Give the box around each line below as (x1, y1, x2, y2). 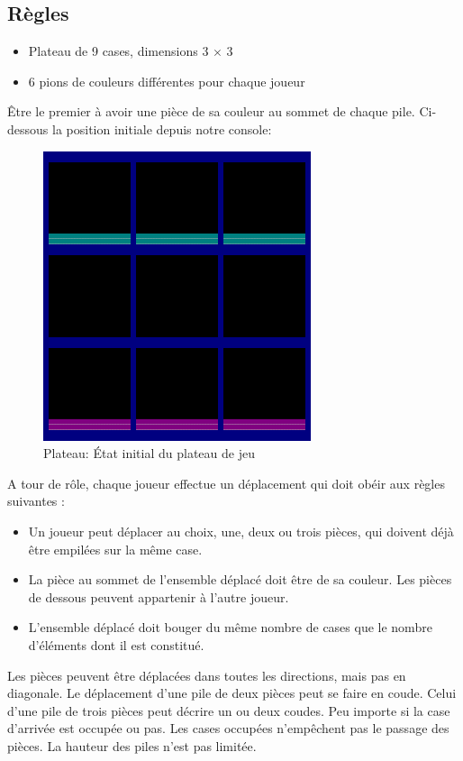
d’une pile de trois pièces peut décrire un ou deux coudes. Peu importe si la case (7, 701, 450, 720)
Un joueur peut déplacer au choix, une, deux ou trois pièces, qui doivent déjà (28, 521, 454, 540)
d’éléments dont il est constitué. (28, 635, 204, 654)
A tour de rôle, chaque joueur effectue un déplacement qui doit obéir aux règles (7, 473, 445, 492)
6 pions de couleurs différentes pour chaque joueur (28, 71, 305, 90)
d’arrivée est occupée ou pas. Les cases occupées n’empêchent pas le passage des (7, 719, 449, 738)
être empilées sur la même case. (28, 539, 203, 558)
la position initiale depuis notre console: (51, 119, 272, 138)
